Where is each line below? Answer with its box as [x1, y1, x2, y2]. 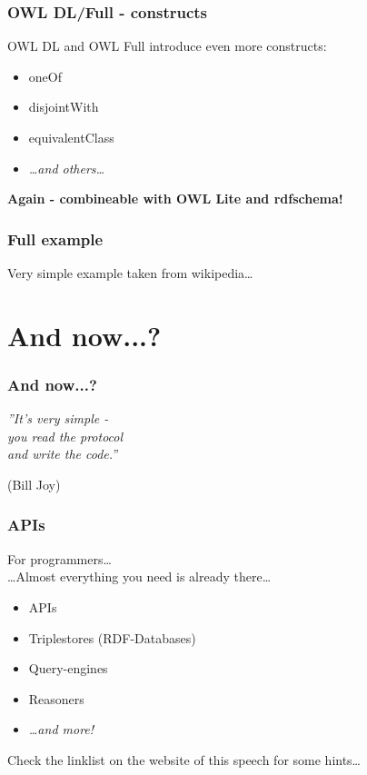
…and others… [28, 158, 105, 177]
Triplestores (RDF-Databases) [28, 628, 196, 647]
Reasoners [28, 689, 84, 708]
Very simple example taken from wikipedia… [7, 263, 253, 282]
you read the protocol [7, 426, 124, 445]
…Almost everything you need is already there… [7, 567, 272, 586]
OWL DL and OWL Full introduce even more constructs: [7, 36, 327, 55]
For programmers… [7, 549, 112, 568]
